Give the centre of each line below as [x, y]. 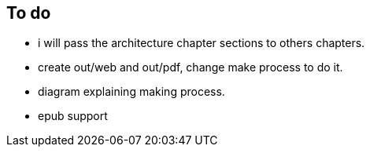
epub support [73, 116]
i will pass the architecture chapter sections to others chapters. [202, 43]
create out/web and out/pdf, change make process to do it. [191, 67]
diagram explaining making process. [131, 92]
